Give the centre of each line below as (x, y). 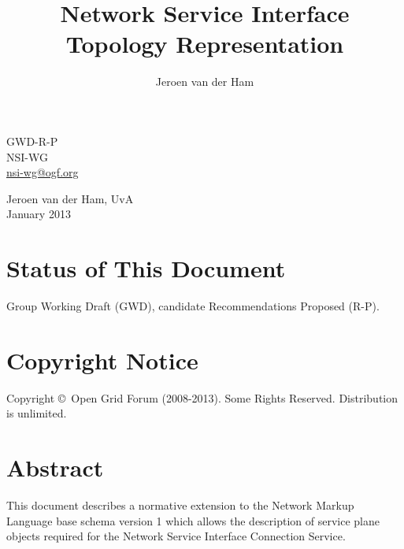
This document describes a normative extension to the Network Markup (180, 505)
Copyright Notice (102, 360)
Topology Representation (205, 44)
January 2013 (39, 214)
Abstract (55, 467)
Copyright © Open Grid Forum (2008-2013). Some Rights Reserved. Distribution (202, 397)
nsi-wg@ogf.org (43, 172)
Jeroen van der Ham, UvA (70, 198)
